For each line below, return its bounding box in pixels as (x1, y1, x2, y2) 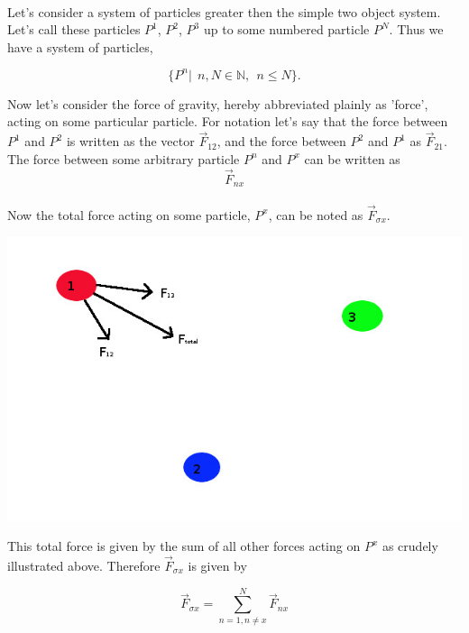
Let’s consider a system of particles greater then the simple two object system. (7, 2, 441, 21)
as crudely (382, 537, 438, 555)
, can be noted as (268, 205, 363, 224)
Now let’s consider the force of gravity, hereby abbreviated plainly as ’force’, (7, 94, 428, 113)
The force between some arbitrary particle (7, 149, 240, 168)
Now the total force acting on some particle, (7, 205, 251, 224)
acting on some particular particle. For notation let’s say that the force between (7, 112, 448, 131)
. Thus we (389, 20, 444, 39)
